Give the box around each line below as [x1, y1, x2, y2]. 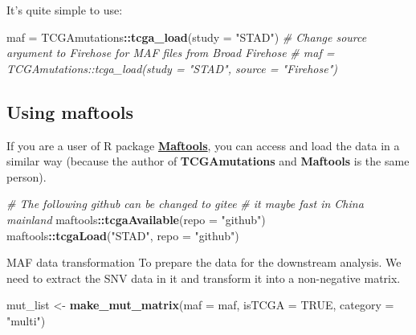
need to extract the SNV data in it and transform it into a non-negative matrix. [6, 269, 401, 286]
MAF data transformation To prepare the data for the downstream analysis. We [6, 254, 402, 271]
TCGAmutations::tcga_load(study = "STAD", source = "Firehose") [6, 59, 338, 76]
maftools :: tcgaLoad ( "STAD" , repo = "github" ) [6, 227, 239, 243]
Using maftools [6, 99, 134, 124]
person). [6, 168, 47, 185]
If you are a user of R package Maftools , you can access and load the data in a [6, 137, 400, 153]
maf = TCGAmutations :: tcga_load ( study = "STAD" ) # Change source [6, 28, 367, 45]
